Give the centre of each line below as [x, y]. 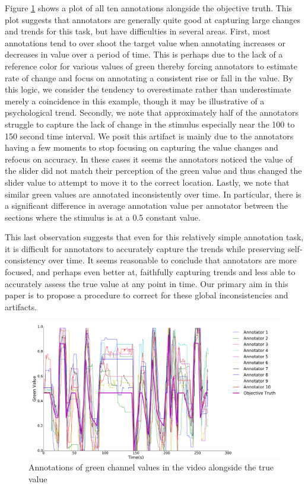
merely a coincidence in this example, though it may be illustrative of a [135, 101]
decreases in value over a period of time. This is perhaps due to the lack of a [144, 54]
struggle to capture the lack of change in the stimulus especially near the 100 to [150, 124]
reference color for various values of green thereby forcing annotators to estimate [151, 66]
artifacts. [21, 306]
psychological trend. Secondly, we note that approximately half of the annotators [152, 112]
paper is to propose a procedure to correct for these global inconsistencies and [147, 295]
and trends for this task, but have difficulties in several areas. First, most [138, 31]
